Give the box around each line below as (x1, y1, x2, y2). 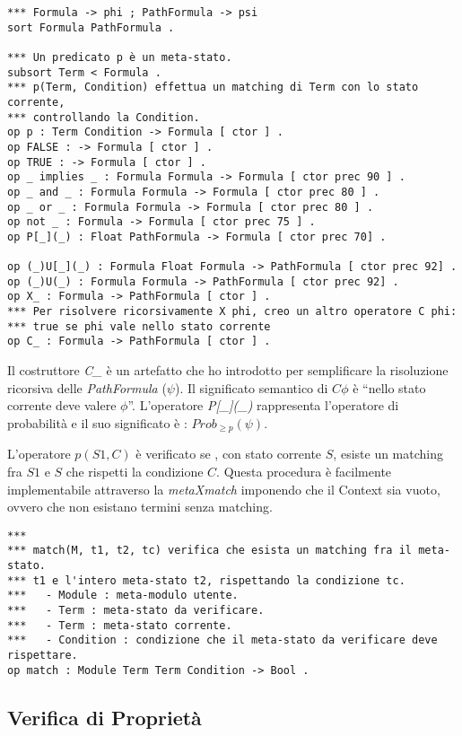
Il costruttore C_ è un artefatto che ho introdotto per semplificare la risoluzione (7, 361, 449, 380)
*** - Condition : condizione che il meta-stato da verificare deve (7, 634, 438, 647)
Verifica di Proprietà (7, 703, 202, 731)
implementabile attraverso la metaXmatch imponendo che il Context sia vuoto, (7, 479, 440, 498)
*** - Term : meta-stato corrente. (7, 618, 232, 632)
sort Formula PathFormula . (7, 21, 175, 34)
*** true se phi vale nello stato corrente (7, 320, 271, 333)
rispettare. (7, 648, 78, 662)
